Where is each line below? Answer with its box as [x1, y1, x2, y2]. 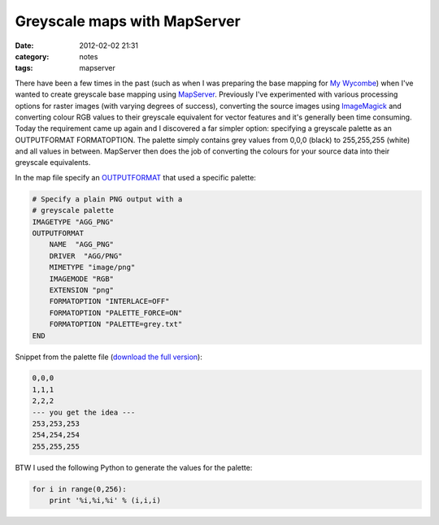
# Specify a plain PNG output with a [32, 194, 183, 203]
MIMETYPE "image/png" [49, 262, 136, 272]
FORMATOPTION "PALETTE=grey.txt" [49, 319, 183, 329]
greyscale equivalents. [15, 158, 91, 167]
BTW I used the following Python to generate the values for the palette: [15, 462, 253, 472]
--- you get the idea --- [32, 407, 136, 417]
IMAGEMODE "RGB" [49, 274, 114, 284]
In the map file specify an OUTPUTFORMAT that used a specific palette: [15, 172, 256, 182]
